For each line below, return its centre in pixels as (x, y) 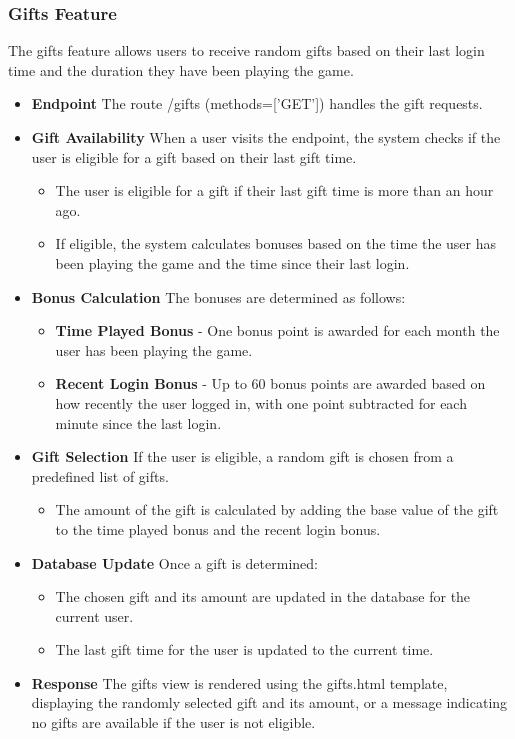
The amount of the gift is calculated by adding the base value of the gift (277, 509)
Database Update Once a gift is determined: (174, 562)
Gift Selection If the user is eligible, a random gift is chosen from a (242, 456)
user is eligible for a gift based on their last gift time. (194, 156)
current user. (94, 615)
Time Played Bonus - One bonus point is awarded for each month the (277, 330)
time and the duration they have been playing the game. (181, 69)
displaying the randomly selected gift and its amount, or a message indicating (269, 702)
